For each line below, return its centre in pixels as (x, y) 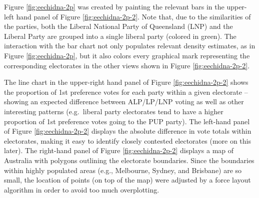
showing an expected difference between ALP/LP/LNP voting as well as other (124, 101)
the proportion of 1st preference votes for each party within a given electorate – (126, 92)
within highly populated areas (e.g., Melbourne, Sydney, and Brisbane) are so (123, 170)
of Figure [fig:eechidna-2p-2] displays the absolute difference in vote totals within (128, 131)
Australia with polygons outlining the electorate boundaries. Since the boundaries (129, 160)
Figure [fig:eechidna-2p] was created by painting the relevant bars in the (114, 6)
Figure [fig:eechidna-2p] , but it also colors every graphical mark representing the (127, 55)
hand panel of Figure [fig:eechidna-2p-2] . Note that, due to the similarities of (133, 16)
